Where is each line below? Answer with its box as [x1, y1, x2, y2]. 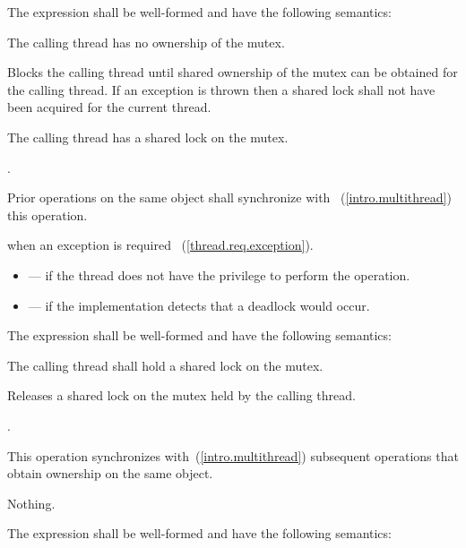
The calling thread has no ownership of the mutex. [7, 32, 285, 51]
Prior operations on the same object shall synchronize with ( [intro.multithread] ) [7, 188, 452, 207]
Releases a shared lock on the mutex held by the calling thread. [7, 386, 356, 405]
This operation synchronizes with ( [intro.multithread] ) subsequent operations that [7, 446, 459, 465]
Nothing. [7, 493, 56, 512]
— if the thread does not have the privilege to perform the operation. [28, 265, 410, 284]
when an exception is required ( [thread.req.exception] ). [7, 235, 314, 254]
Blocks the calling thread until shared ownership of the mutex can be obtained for [7, 63, 458, 81]
